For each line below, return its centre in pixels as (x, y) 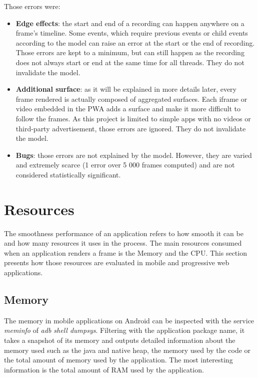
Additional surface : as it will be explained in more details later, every (126, 89)
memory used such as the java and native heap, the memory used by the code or (127, 350)
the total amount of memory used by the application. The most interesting (118, 360)
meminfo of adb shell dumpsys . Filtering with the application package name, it (124, 330)
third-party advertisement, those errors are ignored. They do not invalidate (131, 128)
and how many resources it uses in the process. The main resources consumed (123, 243)
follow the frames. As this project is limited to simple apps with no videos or (133, 118)
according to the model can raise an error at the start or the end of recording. (135, 42)
